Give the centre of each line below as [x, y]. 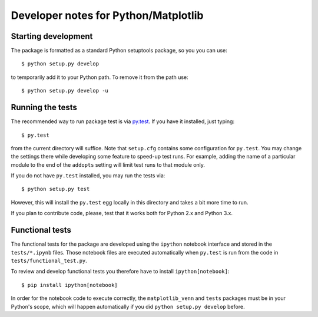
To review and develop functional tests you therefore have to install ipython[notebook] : [120, 272]
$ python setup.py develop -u [65, 91]
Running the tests [44, 108]
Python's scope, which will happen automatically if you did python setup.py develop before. [128, 306]
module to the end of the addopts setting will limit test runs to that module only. [108, 164]
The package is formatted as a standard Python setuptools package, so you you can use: [119, 51]
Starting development [52, 36]
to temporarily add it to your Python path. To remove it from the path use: [100, 77]
